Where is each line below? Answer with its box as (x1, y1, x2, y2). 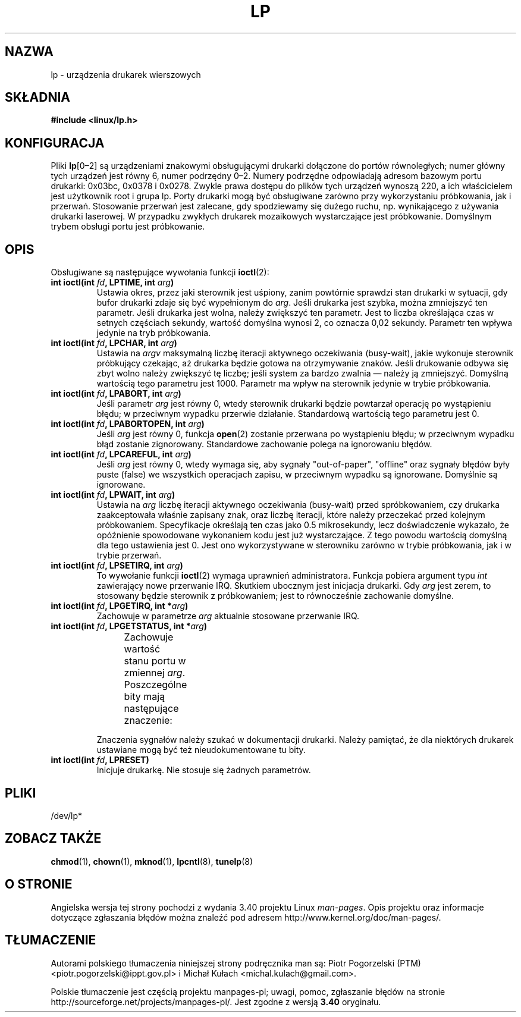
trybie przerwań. (96, 550, 162, 561)
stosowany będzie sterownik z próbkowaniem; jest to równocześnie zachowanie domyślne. (96, 591, 454, 601)
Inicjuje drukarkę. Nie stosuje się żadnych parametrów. (96, 765, 311, 776)
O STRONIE (5, 877, 73, 892)
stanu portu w (124, 655, 186, 667)
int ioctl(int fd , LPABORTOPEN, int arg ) (51, 419, 205, 429)
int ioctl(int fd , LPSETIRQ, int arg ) (51, 560, 183, 571)
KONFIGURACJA (5, 135, 105, 150)
